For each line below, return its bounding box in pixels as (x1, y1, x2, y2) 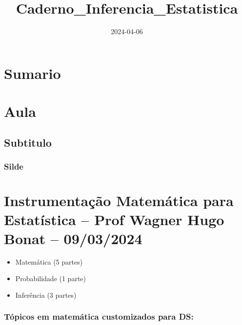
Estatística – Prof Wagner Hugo (4, 210, 224, 229)
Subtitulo (4, 134, 52, 150)
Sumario (4, 63, 61, 83)
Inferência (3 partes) (15, 289, 77, 300)
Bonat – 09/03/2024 (4, 229, 142, 249)
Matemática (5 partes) (15, 257, 83, 267)
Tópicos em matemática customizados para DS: (4, 310, 194, 323)
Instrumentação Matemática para (4, 191, 234, 210)
